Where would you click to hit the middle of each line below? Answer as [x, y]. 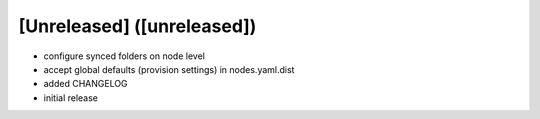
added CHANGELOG [86, 84]
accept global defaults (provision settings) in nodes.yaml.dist [169, 69]
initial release [71, 97]
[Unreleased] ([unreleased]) [137, 26]
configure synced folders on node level [124, 56]
